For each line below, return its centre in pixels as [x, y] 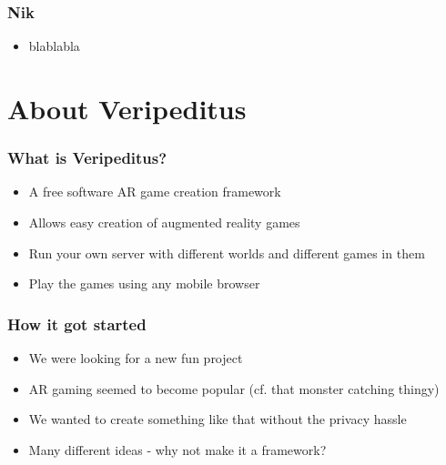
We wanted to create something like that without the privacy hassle [218, 419]
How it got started [77, 323]
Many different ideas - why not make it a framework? [177, 449]
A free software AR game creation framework [155, 192]
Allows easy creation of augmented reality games [164, 222]
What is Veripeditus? [87, 158]
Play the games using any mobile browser [144, 283]
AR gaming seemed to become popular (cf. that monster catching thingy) [234, 388]
